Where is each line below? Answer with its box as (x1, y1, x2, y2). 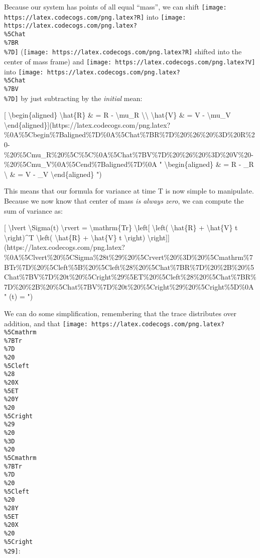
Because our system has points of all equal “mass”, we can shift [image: (4, 2, 227, 12)
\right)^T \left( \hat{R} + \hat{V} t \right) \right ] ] (4, 232, 170, 242)
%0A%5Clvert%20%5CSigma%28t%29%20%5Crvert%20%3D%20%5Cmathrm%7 (4, 251, 253, 262)
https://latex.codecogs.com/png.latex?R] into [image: (4, 11, 186, 22)
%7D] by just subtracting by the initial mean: (4, 92, 143, 103)
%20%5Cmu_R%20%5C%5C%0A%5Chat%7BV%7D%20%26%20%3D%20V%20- (4, 149, 253, 159)
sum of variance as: (4, 205, 63, 216)
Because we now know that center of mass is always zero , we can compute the (4, 195, 244, 206)
